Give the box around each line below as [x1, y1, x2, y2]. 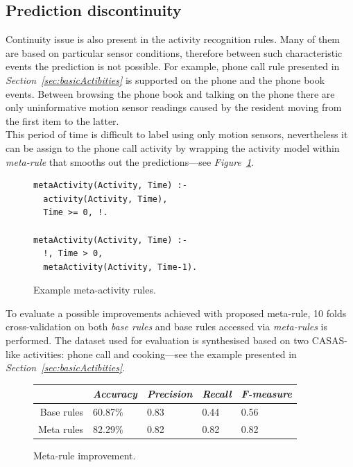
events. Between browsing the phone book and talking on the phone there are [6, 86, 335, 101]
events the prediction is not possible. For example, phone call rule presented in [6, 59, 340, 74]
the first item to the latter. [6, 113, 119, 128]
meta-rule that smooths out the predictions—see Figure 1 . [6, 154, 255, 169]
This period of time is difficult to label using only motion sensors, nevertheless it [6, 127, 348, 142]
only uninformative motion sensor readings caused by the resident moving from [6, 100, 342, 114]
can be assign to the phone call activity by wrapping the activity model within [6, 140, 340, 155]
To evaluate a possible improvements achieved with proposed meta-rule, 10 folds [6, 305, 347, 320]
